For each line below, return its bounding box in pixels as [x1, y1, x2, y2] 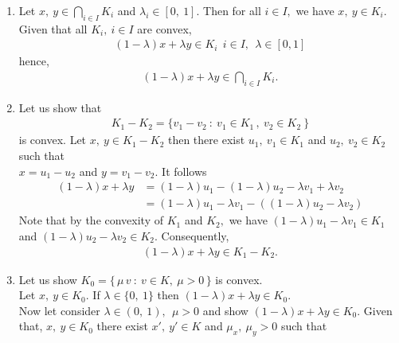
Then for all [203, 2, 261, 18]
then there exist [167, 131, 245, 148]
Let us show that [18, 99, 102, 115]
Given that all [18, 20, 88, 37]
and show [202, 302, 248, 318]
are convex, [137, 20, 192, 37]
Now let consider [18, 302, 100, 318]
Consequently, [161, 227, 229, 244]
